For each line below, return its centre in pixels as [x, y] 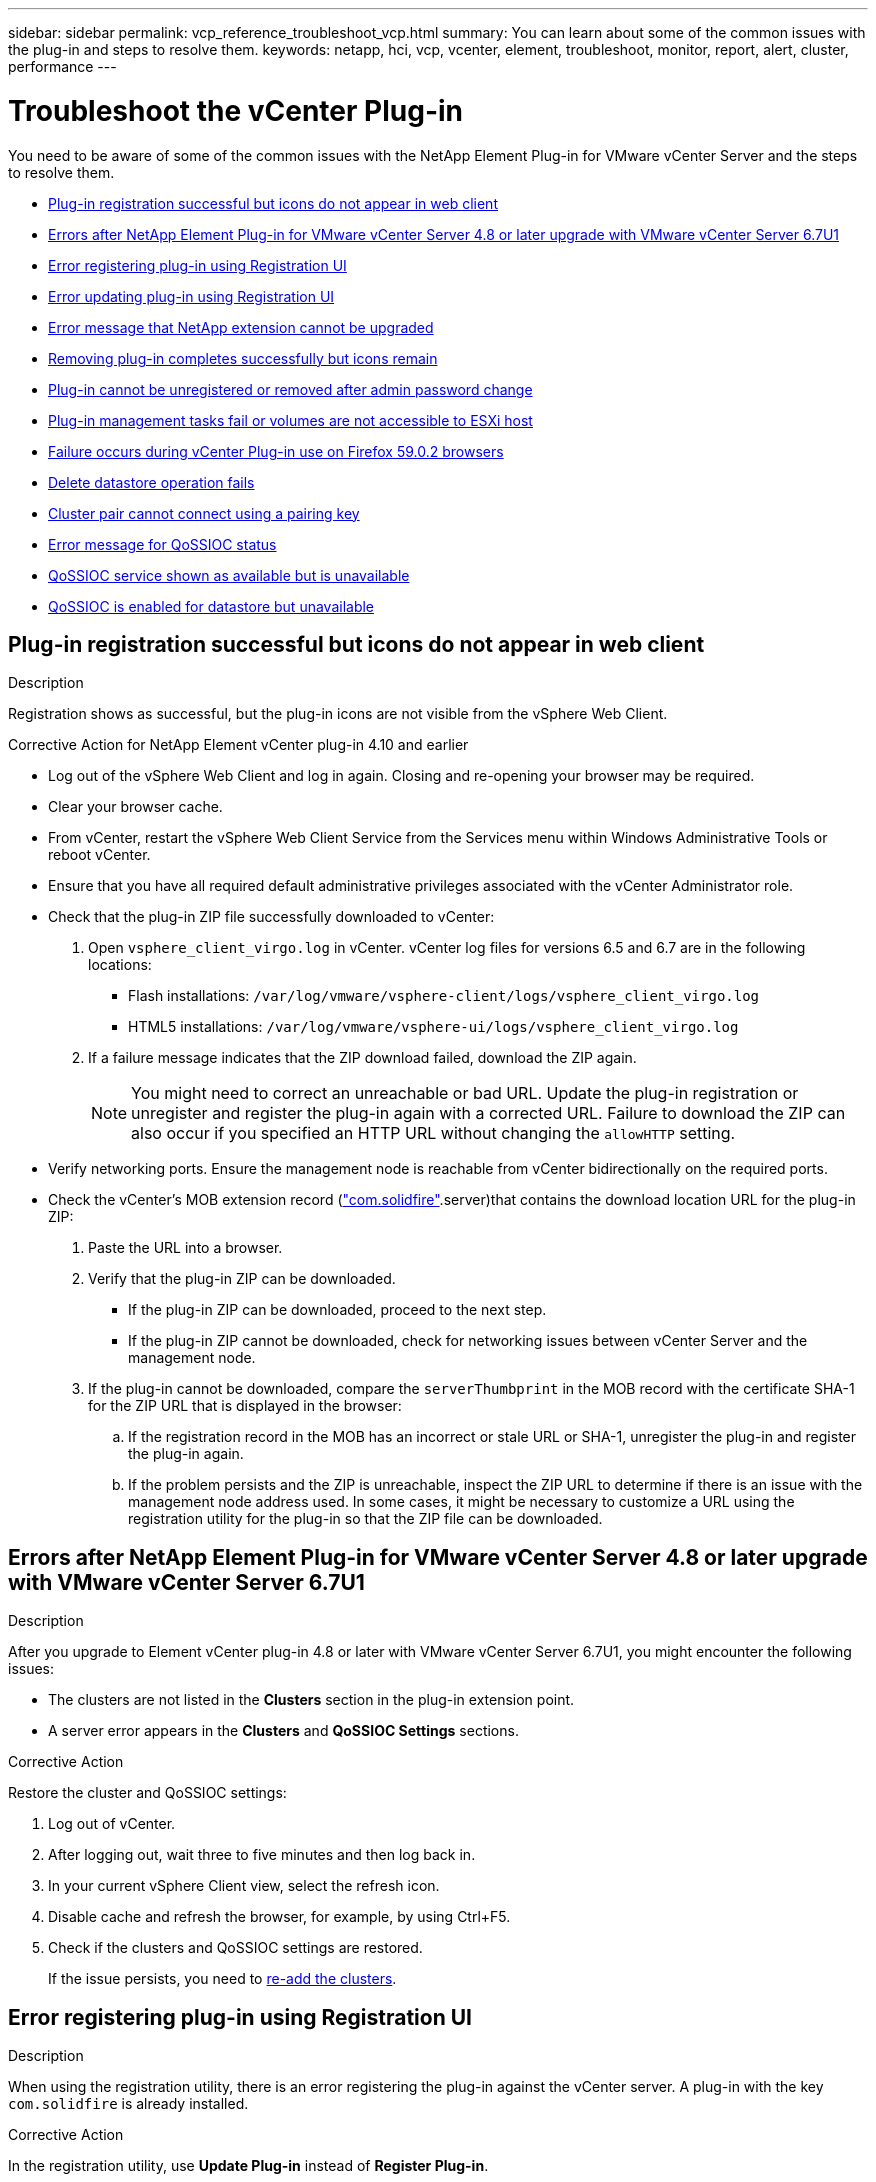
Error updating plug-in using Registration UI [191, 296]
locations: [120, 965]
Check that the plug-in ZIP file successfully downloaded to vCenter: [271, 917]
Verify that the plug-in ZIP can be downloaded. [242, 1279]
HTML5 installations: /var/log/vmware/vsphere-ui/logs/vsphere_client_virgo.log [433, 1027]
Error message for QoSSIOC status [162, 544]
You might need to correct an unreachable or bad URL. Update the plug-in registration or [465, 1093]
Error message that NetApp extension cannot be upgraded [241, 327]
